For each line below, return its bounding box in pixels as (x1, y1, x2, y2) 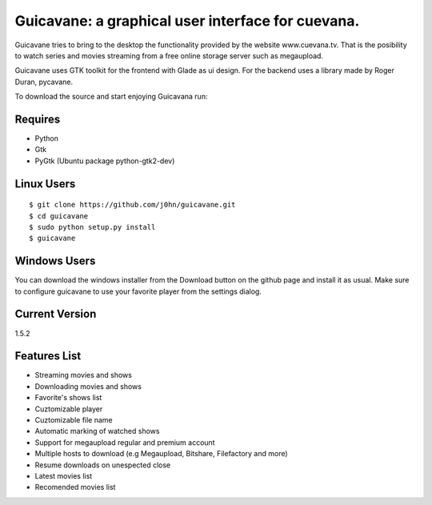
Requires (14, 112, 61, 126)
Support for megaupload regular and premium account (34, 437, 215, 447)
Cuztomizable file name (34, 415, 114, 425)
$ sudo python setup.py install (29, 222, 156, 231)
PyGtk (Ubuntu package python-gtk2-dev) (34, 156, 175, 166)
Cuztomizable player (34, 404, 103, 414)
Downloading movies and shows (34, 381, 142, 391)
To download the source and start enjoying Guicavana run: (14, 92, 208, 102)
